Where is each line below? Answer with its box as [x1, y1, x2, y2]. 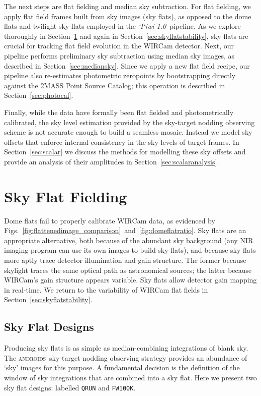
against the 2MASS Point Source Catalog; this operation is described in [4, 80, 225, 90]
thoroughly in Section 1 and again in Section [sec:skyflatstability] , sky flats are [4, 30, 248, 41]
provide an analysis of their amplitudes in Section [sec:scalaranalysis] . [4, 156, 219, 166]
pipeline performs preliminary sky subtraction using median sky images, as [4, 50, 235, 61]
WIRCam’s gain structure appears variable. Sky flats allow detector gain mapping [4, 274, 257, 285]
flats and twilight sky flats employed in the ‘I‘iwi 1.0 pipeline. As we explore [4, 21, 241, 31]
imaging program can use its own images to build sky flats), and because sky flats [4, 245, 256, 255]
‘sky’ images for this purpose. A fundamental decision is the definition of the [4, 362, 240, 373]
